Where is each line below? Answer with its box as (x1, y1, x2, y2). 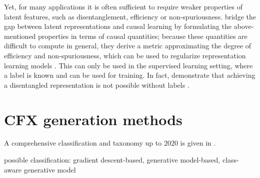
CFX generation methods (4, 109, 182, 129)
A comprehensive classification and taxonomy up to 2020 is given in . (4, 138, 216, 148)
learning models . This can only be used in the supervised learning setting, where (4, 60, 253, 70)
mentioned (4, 30, 36, 41)
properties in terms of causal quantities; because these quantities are (38, 30, 247, 41)
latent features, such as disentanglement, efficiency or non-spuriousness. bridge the (4, 11, 256, 21)
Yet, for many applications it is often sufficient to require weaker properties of (4, 1, 242, 11)
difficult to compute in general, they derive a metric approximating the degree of (4, 40, 251, 51)
